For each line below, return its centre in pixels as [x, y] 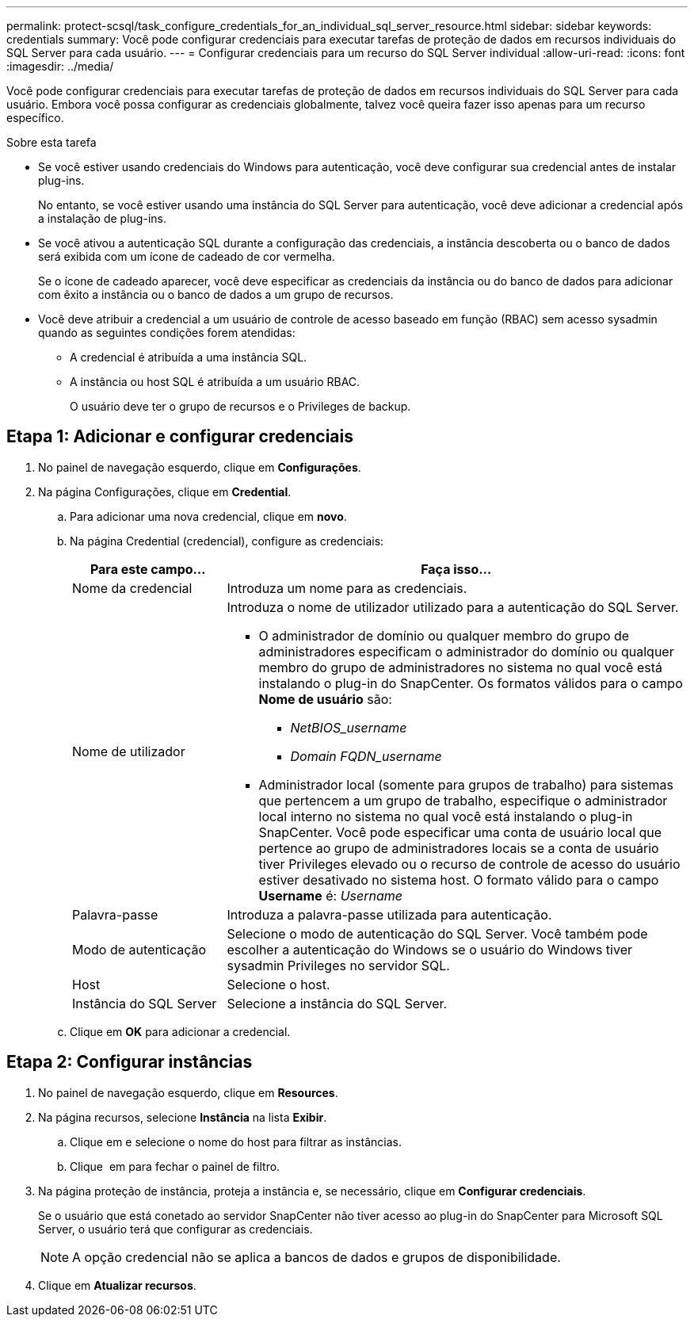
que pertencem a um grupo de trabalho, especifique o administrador [463, 800]
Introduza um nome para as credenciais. [347, 588]
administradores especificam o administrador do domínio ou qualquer [466, 651]
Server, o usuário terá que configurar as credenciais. [175, 1229]
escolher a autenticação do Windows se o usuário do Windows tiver [430, 949]
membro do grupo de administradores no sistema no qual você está [461, 667]
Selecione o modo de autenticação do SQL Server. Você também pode [437, 933]
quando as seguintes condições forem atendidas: [167, 333]
